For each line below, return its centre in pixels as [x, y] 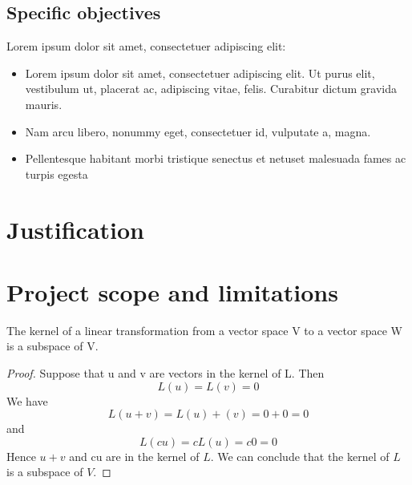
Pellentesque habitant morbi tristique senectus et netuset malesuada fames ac [216, 158]
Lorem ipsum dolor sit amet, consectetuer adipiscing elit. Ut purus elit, [200, 73]
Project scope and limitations [172, 291]
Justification [75, 229]
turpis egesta [57, 174]
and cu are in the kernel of [134, 456]
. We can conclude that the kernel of [300, 456]
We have [27, 400]
